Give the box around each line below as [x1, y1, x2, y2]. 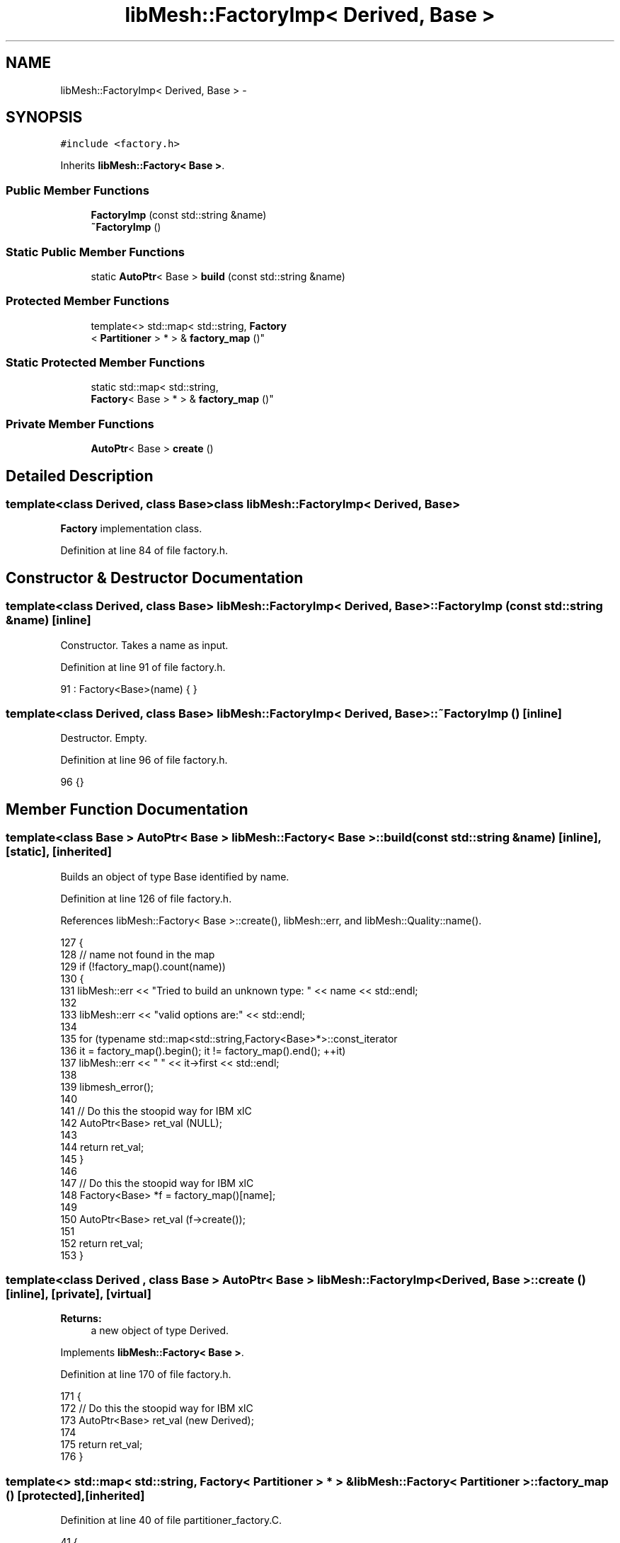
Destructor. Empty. [60, 732, 147, 745]
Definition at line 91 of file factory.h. [60, 660, 226, 673]
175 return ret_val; [60, 1438, 143, 1451]
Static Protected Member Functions [6, 355, 205, 370]
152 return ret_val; [60, 1237, 143, 1249]
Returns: [60, 1312, 102, 1325]
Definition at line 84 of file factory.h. [60, 544, 228, 557]
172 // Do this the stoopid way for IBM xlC [60, 1402, 253, 1415]
